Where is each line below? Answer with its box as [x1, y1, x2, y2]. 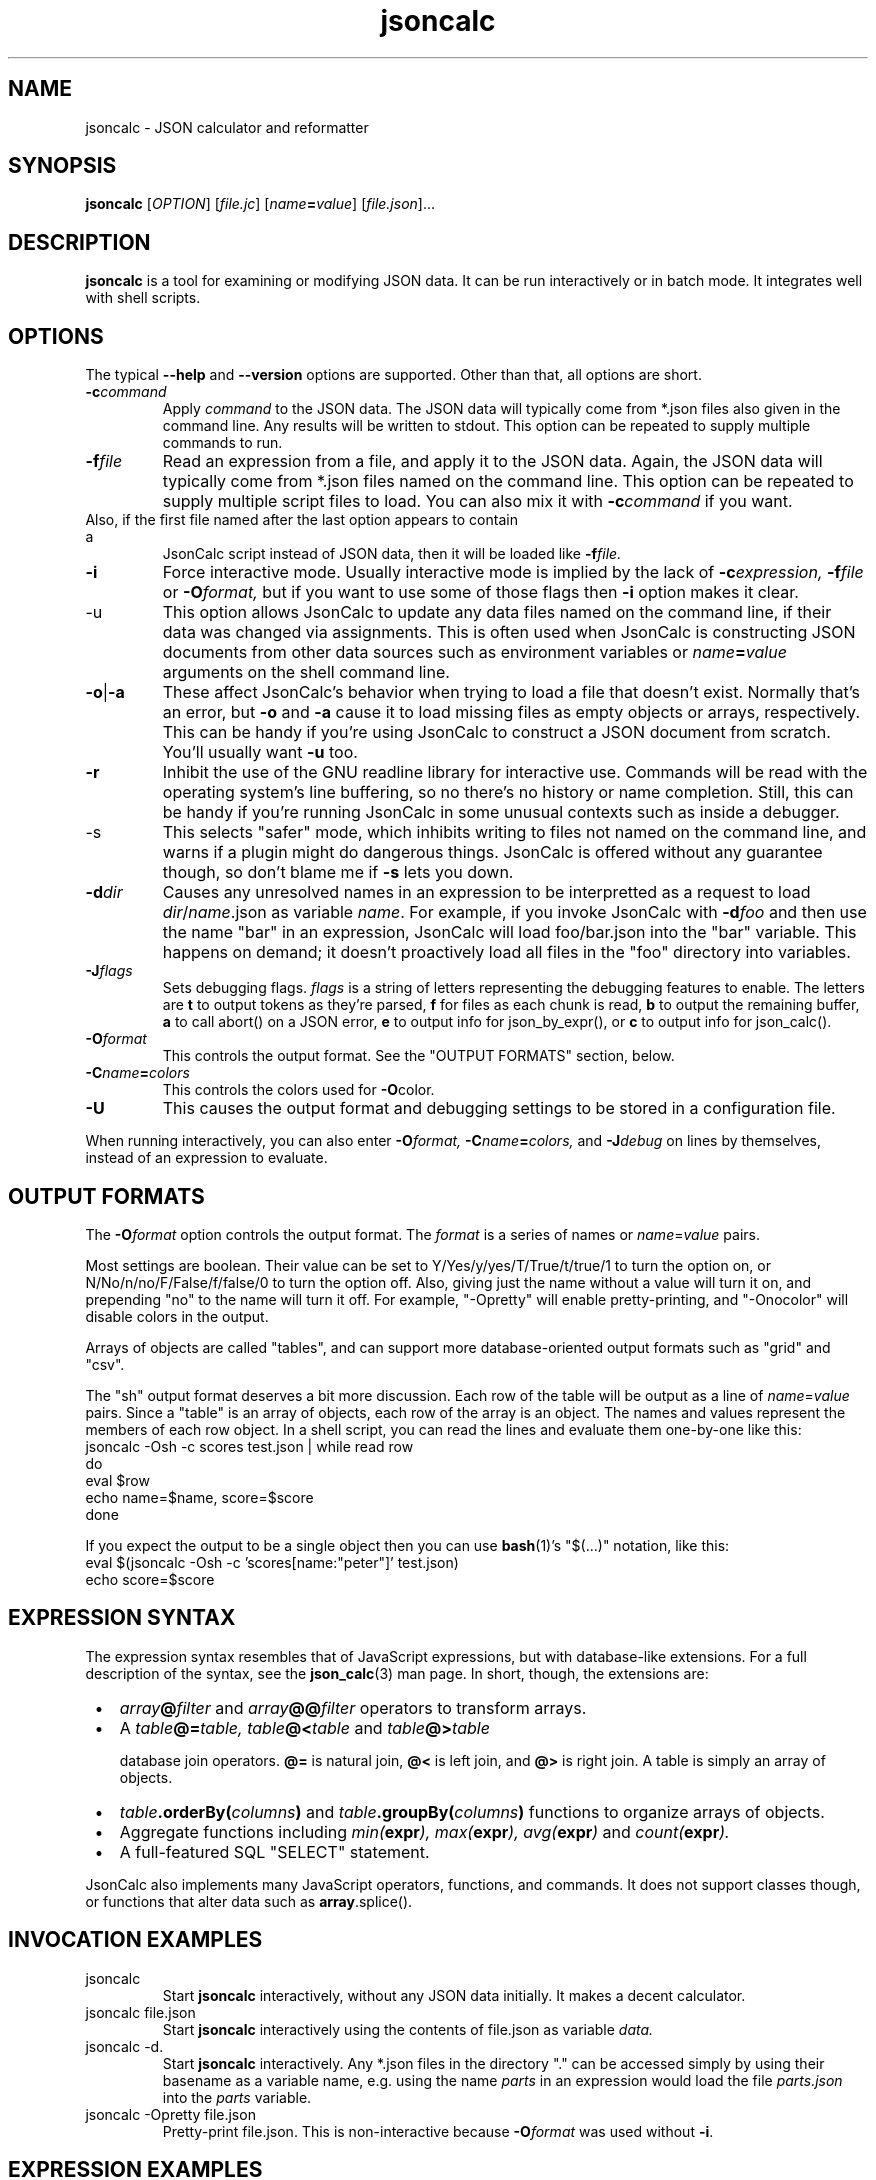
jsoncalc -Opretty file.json [85, 2105, 256, 2123]
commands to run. [162, 434, 283, 452]
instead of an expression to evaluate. [85, 1149, 328, 1167]
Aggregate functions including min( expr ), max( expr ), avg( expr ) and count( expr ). [119, 1821, 730, 1842]
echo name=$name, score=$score [85, 1488, 314, 1506]
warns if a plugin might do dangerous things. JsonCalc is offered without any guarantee [162, 842, 823, 863]
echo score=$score [85, 1570, 215, 1588]
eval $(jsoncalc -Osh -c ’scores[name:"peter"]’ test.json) [85, 1553, 459, 1571]
